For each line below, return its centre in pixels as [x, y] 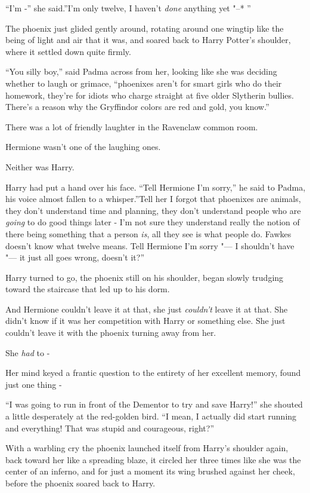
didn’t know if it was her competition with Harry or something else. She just [145, 321]
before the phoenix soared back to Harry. [80, 483]
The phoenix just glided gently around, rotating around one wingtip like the [145, 28]
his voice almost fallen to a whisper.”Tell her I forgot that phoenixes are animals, [153, 199]
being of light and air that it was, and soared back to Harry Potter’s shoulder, [148, 40]
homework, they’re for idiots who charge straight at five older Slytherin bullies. [150, 95]
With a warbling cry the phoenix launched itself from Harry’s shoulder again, [147, 448]
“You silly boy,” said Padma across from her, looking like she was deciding [141, 71]
